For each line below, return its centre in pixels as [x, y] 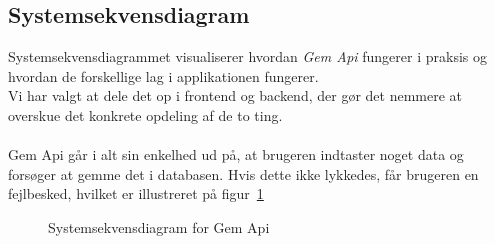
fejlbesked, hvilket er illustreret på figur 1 [136, 193]
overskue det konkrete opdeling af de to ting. [145, 114]
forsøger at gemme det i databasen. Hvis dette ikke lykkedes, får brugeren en [243, 173]
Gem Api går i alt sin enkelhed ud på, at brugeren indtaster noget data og [236, 154]
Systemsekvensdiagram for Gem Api [159, 226]
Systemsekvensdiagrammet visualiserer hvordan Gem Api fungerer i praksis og [247, 56]
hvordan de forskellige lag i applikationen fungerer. [163, 75]
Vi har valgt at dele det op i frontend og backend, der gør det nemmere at [235, 95]
